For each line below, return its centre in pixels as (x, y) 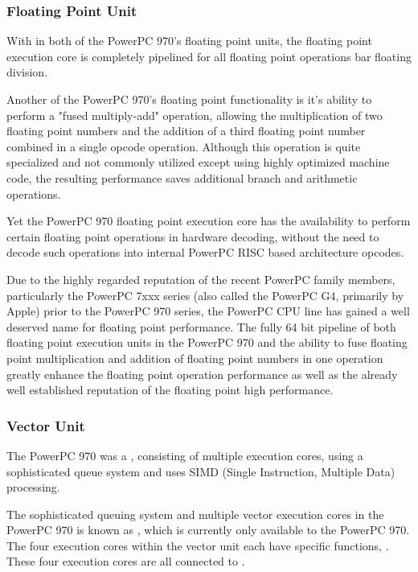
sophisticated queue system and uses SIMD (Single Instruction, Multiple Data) (201, 471)
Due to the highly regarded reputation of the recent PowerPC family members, (201, 279)
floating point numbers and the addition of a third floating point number (186, 131)
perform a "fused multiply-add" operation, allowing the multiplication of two (195, 115)
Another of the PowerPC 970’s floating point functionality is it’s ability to (189, 99)
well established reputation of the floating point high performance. (170, 390)
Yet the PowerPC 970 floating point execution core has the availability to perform (209, 221)
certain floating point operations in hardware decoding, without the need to (193, 236)
